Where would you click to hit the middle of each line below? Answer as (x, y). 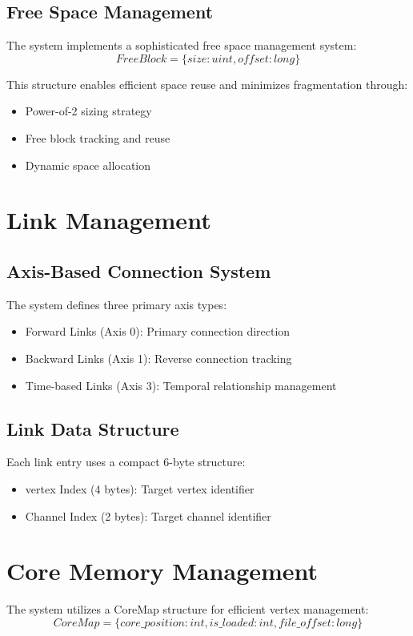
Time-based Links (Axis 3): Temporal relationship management (181, 385)
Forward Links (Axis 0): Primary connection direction (158, 331)
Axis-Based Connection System (139, 270)
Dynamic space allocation (88, 165)
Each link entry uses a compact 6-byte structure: (126, 462)
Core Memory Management (162, 571)
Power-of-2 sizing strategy (88, 111)
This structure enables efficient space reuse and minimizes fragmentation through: (207, 84)
